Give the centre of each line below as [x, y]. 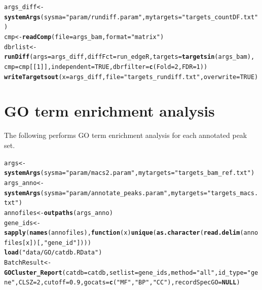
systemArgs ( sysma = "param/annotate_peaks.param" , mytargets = [106, 193]
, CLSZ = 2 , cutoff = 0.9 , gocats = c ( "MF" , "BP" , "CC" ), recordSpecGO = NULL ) [127, 283]
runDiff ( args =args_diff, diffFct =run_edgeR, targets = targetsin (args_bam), [129, 57]
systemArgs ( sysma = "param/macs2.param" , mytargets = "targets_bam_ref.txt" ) [129, 173]
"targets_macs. [233, 193]
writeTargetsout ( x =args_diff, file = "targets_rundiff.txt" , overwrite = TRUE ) [131, 77]
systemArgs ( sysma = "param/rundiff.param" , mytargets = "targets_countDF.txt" [131, 17]
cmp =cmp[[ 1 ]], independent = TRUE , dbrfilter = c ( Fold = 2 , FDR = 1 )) [106, 67]
